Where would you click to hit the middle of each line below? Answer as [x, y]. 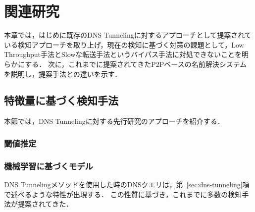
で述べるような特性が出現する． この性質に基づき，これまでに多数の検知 [123, 194]
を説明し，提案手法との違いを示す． [63, 74]
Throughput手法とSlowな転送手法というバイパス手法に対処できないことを [123, 54]
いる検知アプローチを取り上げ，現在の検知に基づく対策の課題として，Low [124, 44]
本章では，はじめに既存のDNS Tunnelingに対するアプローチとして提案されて [128, 35]
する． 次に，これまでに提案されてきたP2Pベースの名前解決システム [136, 64]
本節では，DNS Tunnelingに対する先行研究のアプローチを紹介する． [114, 121]
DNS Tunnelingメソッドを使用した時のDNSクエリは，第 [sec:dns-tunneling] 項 [127, 184]
